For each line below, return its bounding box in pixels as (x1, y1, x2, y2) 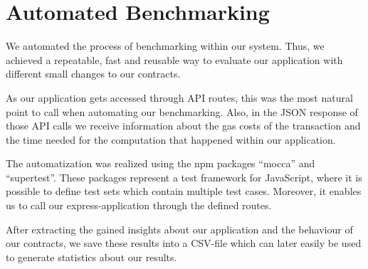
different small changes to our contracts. (6, 66, 181, 81)
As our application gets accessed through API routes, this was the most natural (6, 90, 353, 105)
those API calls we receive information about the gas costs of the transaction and (6, 118, 361, 133)
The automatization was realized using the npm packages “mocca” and (6, 156, 315, 171)
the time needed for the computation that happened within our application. (6, 132, 336, 147)
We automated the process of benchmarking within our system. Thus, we (6, 38, 325, 53)
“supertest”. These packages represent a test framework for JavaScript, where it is (6, 169, 362, 184)
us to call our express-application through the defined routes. (6, 198, 272, 213)
